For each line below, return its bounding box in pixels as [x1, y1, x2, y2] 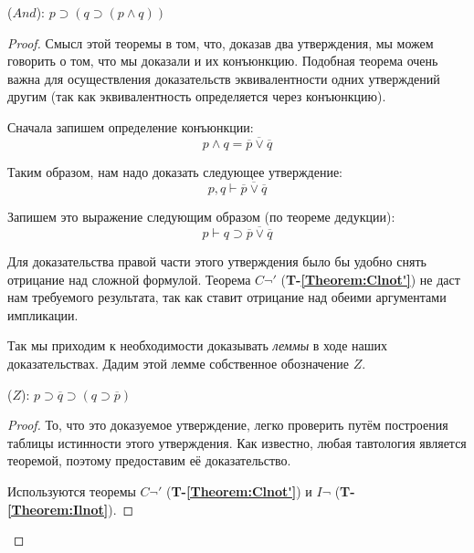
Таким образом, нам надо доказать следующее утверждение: [7, 162, 342, 181]
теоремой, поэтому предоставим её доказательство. [7, 451, 291, 470]
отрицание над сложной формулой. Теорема [7, 269, 251, 288]
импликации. [7, 305, 79, 324]
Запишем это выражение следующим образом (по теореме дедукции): [7, 207, 395, 226]
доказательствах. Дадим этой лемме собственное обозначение [7, 354, 350, 373]
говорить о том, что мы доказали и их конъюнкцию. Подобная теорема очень [7, 51, 438, 70]
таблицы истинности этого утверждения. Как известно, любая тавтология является [7, 433, 467, 452]
